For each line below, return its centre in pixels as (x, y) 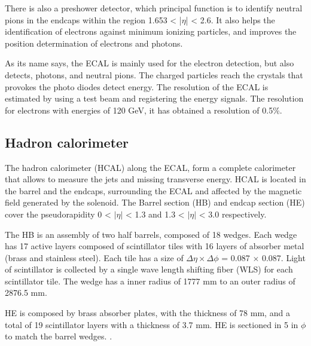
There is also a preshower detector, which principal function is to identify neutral (154, 8)
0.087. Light (283, 257)
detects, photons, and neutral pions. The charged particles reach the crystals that (154, 74)
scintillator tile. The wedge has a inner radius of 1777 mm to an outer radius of (150, 281)
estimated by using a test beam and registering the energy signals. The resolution (154, 98)
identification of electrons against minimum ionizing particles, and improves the (151, 31)
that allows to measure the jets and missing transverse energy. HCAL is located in (155, 179)
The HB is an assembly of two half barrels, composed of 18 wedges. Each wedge (151, 234)
